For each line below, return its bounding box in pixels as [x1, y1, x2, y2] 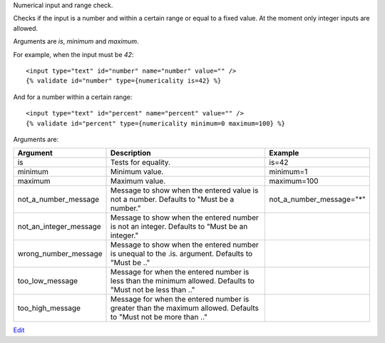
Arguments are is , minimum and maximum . [13, 37, 139, 46]
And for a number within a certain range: [13, 93, 133, 101]
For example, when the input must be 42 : [13, 50, 134, 58]
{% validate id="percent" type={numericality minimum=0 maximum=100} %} [26, 119, 285, 128]
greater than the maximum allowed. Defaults [111, 303, 260, 313]
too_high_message [17, 303, 81, 313]
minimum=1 [269, 167, 308, 177]
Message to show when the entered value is [111, 185, 259, 195]
